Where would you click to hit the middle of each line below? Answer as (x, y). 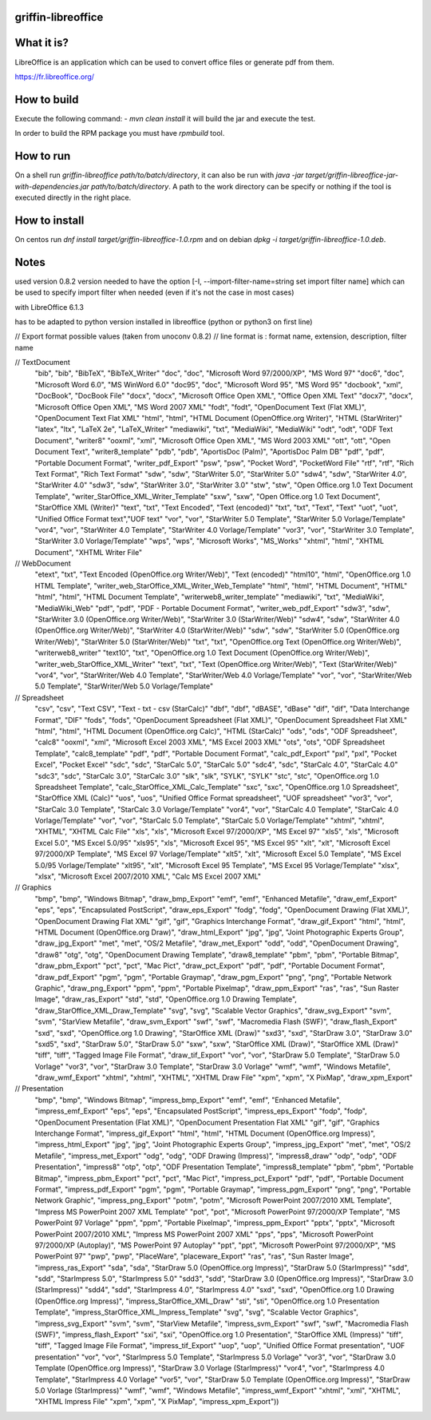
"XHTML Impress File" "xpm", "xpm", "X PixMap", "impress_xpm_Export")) (157, 1402)
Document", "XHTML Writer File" (89, 552)
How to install (49, 220)
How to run (43, 156)
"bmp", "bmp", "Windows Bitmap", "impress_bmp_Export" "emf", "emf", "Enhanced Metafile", (188, 1100)
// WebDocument (43, 564)
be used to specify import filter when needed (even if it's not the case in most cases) (154, 292)
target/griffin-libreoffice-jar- (352, 175)
